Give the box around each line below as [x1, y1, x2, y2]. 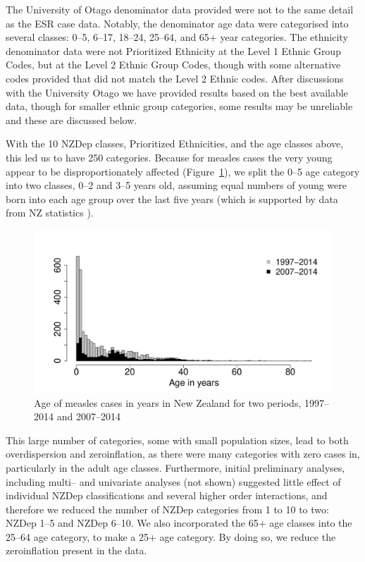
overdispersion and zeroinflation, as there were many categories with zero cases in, [6, 446, 360, 461]
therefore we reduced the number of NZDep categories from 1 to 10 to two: [6, 501, 329, 516]
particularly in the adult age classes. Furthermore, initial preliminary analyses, [6, 460, 345, 475]
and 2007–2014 [56, 409, 120, 424]
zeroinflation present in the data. [6, 543, 147, 558]
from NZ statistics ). [6, 205, 94, 220]
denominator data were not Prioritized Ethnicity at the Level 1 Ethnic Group [6, 43, 341, 58]
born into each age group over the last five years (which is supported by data [6, 191, 338, 206]
